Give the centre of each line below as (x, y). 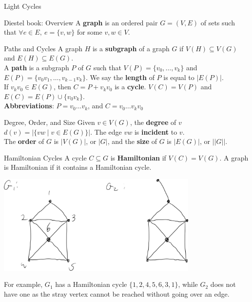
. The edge (106, 131)
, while (188, 284)
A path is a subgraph (37, 67)
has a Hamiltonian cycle (91, 284)
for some (89, 32)
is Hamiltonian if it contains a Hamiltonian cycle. (78, 167)
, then (62, 87)
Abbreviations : (29, 106)
